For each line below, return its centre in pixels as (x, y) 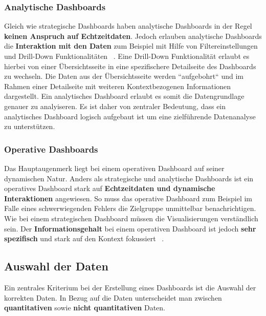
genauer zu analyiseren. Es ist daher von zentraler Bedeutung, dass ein (115, 106)
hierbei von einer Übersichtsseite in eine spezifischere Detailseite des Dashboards (130, 66)
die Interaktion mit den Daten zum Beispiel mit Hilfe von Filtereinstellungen (131, 46)
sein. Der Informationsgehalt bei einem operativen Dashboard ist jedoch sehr (130, 228)
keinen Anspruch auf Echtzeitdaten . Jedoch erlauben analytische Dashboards (133, 36)
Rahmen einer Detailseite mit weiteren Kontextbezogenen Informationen (118, 86)
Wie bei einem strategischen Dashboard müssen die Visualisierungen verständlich (131, 218)
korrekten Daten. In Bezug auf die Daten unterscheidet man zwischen (113, 297)
